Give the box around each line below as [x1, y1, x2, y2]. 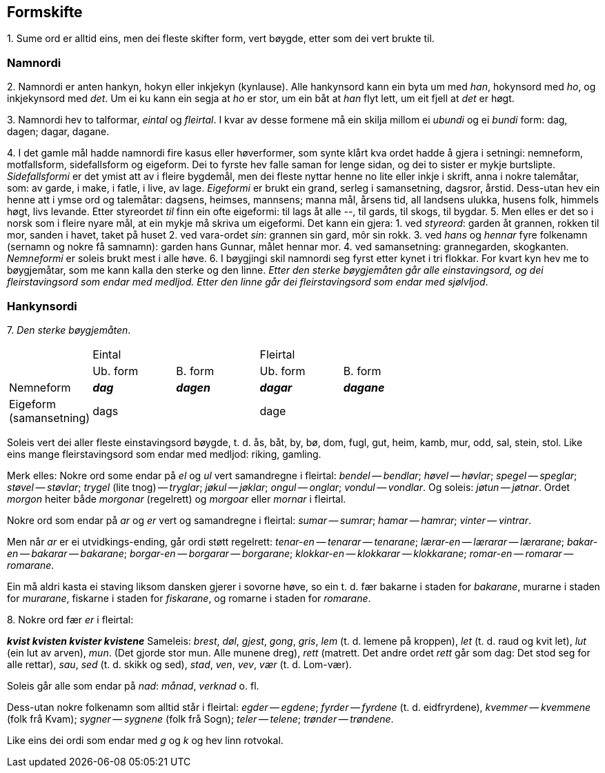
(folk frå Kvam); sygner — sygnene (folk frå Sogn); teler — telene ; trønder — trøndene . [7, 712, 394, 725]
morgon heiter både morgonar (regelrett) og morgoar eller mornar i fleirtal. [7, 492, 346, 505]
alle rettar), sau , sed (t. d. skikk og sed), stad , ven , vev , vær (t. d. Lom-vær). [7, 658, 352, 670]
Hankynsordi [7, 299, 77, 313]
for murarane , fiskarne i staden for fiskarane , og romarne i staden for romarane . [7, 592, 371, 604]
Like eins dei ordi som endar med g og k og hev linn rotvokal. [7, 734, 284, 746]
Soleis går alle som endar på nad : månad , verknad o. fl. [7, 679, 259, 692]
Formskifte [7, 3, 83, 21]
